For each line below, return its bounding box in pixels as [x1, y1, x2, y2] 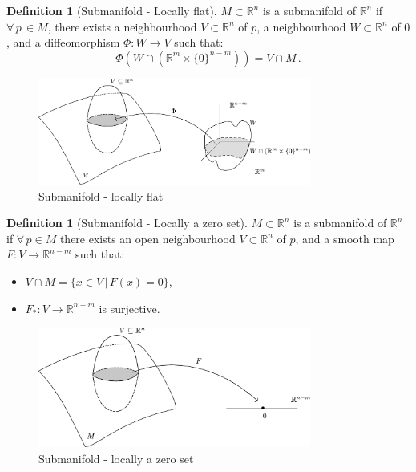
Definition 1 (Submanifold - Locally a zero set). [6, 214, 248, 231]
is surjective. [99, 299, 160, 316]
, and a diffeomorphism [6, 34, 120, 51]
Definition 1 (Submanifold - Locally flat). [6, 2, 217, 18]
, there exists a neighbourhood [47, 18, 197, 35]
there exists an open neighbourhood [59, 230, 236, 246]
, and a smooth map [295, 230, 394, 246]
